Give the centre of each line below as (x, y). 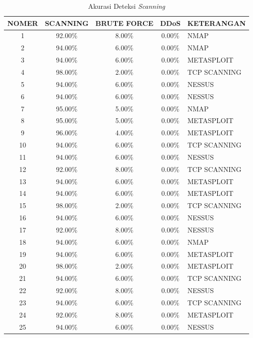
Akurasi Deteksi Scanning (126, 6)
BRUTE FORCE (124, 23)
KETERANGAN (217, 23)
